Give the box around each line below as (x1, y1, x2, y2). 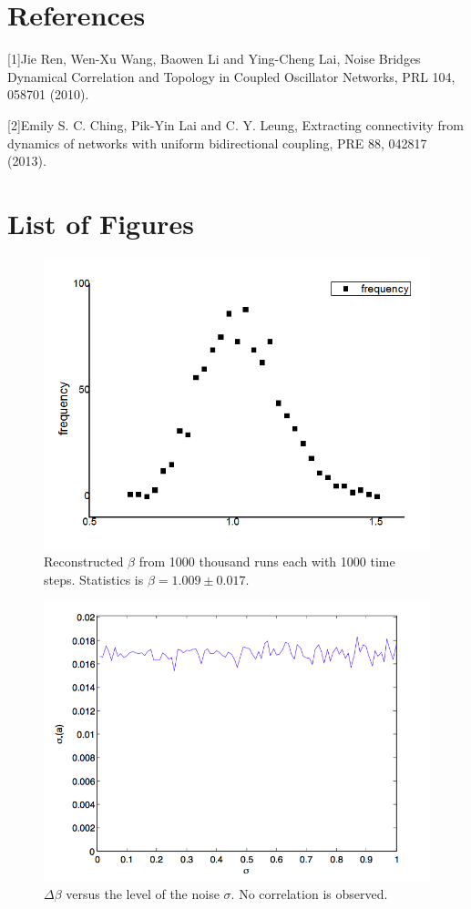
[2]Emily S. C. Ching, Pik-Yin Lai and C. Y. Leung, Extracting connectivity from (7, 115, 464, 134)
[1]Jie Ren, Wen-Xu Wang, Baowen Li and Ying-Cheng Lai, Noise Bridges (7, 49, 421, 68)
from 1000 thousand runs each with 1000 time (138, 552, 395, 571)
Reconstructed (44, 552, 124, 571)
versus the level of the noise (66, 883, 220, 903)
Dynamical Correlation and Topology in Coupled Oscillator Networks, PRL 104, (7, 66, 456, 86)
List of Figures (7, 204, 194, 241)
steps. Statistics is (44, 570, 144, 589)
